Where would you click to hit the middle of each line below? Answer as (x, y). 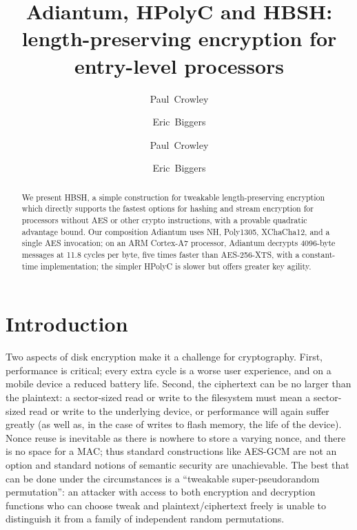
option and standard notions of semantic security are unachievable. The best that (177, 464)
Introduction (67, 324)
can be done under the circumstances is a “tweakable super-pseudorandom (163, 478)
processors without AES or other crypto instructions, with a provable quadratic (164, 220)
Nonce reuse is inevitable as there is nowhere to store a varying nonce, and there (176, 437)
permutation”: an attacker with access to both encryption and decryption (161, 492)
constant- (319, 254)
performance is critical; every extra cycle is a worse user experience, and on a (169, 370)
